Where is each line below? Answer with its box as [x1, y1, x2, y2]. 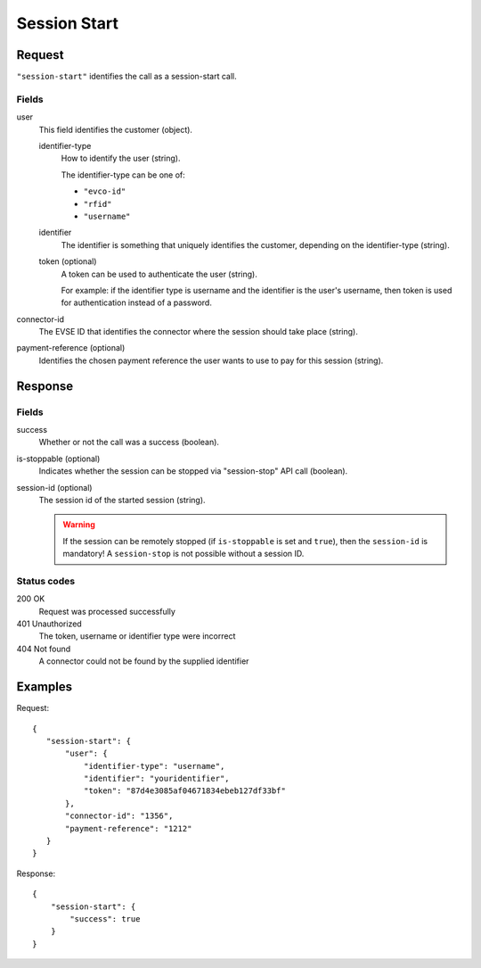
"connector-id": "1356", [65, 811, 174, 821]
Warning [62, 519, 95, 530]
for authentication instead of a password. [61, 297, 213, 308]
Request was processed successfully [38, 606, 175, 616]
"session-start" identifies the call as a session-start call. [16, 71, 238, 82]
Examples [16, 679, 73, 695]
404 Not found [16, 643, 71, 654]
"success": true [69, 914, 141, 923]
